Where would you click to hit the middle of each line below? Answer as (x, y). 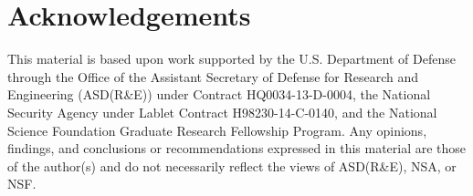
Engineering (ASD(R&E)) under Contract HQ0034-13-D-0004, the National (219, 94)
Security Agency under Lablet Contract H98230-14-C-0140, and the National (222, 112)
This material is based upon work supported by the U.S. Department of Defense (231, 59)
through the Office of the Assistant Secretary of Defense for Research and (213, 76)
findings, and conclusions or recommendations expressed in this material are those (237, 148)
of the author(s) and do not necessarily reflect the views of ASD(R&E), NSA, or (232, 165)
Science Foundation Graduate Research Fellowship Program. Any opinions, (217, 130)
